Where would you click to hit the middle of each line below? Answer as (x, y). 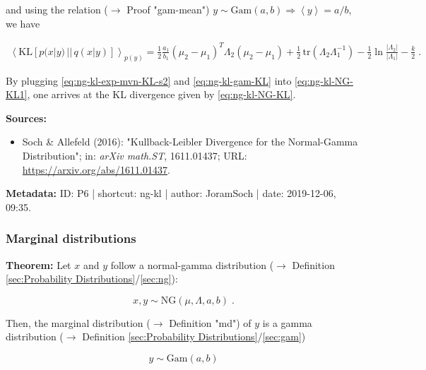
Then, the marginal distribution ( (78, 322)
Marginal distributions (71, 238)
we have (23, 23)
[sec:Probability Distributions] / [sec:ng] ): (92, 279)
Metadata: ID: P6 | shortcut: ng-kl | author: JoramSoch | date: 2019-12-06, (171, 193)
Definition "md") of (210, 322)
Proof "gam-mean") (168, 9)
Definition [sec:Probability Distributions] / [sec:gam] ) (194, 336)
